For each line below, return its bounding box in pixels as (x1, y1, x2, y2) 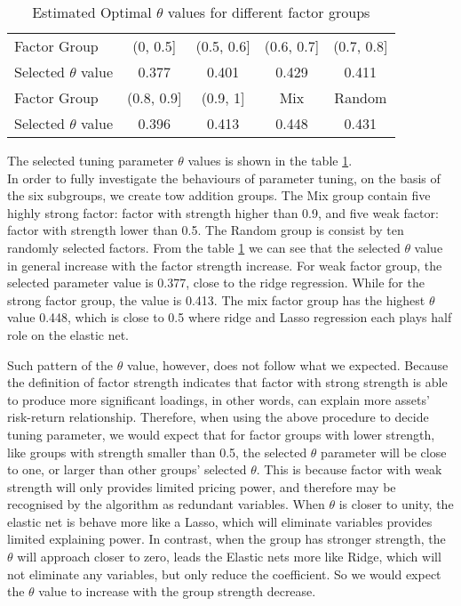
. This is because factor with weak (256, 460, 442, 479)
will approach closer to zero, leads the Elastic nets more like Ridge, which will (17, 547, 441, 566)
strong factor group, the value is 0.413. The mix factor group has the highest (7, 290, 425, 309)
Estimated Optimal (32, 2, 152, 22)
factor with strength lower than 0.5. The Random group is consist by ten (7, 221, 404, 239)
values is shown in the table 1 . (187, 151, 353, 169)
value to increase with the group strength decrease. (38, 582, 316, 601)
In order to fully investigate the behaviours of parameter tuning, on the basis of (7, 168, 441, 187)
